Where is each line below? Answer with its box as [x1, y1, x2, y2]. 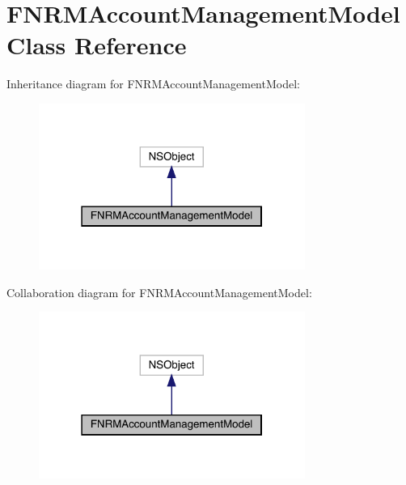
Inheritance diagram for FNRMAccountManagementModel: [6, 75, 300, 92]
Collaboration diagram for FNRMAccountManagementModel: [6, 283, 312, 300]
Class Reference [6, 28, 187, 62]
